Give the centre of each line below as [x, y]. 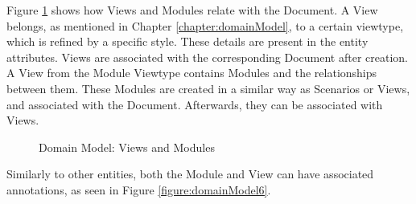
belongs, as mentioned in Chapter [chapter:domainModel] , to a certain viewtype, [205, 25]
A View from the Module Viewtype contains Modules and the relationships [192, 73]
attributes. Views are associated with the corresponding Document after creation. [207, 57]
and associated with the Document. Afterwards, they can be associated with [195, 104]
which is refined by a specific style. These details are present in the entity [187, 41]
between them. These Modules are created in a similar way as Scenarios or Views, [208, 88]
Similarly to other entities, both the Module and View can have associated [190, 174]
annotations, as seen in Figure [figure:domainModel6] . [139, 189]
